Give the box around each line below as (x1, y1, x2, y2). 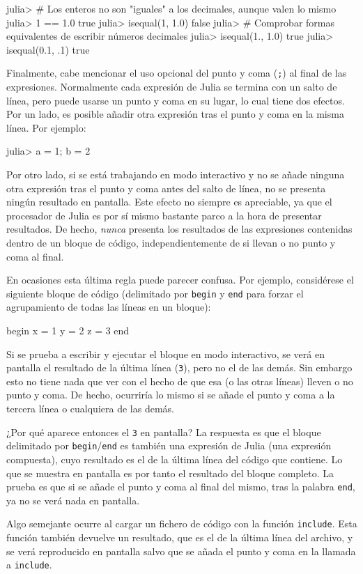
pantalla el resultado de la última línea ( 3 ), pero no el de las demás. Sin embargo (6, 360, 353, 375)
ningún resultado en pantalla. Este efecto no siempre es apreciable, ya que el (6, 194, 332, 209)
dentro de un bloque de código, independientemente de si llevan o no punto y (6, 235, 336, 249)
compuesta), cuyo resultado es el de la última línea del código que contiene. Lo (6, 451, 343, 466)
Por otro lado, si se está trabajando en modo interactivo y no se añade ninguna (6, 167, 345, 181)
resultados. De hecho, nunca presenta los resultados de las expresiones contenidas (6, 222, 353, 236)
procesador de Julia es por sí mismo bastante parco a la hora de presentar (6, 208, 322, 222)
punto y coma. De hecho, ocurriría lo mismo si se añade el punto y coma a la (6, 387, 335, 402)
